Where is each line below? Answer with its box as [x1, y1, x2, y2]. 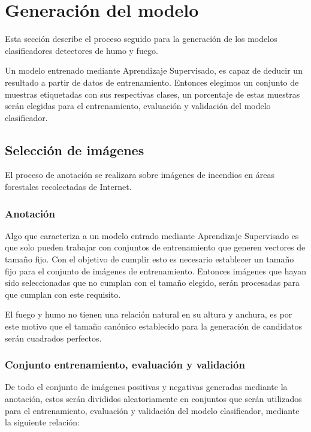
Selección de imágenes [5, 140, 144, 159]
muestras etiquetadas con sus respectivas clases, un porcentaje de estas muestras [5, 87, 300, 100]
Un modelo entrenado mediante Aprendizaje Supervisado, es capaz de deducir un [5, 64, 303, 77]
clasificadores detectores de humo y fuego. [5, 44, 158, 56]
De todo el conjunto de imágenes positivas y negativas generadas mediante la [5, 380, 288, 393]
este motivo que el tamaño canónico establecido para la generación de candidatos [5, 320, 303, 333]
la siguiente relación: [5, 416, 80, 428]
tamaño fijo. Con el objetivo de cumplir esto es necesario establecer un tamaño [5, 253, 294, 265]
